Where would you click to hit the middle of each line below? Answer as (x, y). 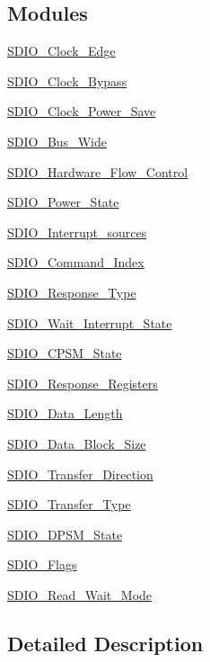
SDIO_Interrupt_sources (77, 232)
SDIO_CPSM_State (65, 353)
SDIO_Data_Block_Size (77, 443)
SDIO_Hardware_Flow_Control (98, 171)
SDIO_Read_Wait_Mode (80, 594)
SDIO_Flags (42, 564)
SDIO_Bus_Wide (57, 141)
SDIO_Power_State (63, 202)
